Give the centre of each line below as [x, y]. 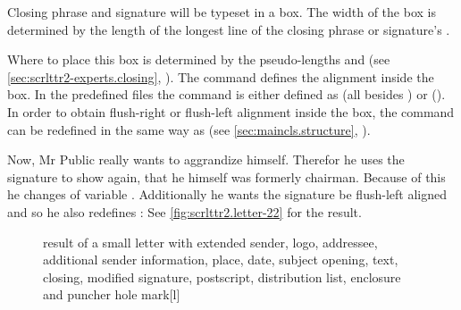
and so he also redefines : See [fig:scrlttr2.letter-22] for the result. [184, 211]
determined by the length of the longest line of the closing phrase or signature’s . [229, 29]
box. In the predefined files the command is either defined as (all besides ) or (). [226, 94]
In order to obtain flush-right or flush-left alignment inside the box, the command [231, 111]
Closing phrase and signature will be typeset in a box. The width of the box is [222, 12]
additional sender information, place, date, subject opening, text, [221, 260]
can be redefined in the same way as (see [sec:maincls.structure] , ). [189, 129]
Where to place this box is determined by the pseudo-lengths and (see [199, 59]
